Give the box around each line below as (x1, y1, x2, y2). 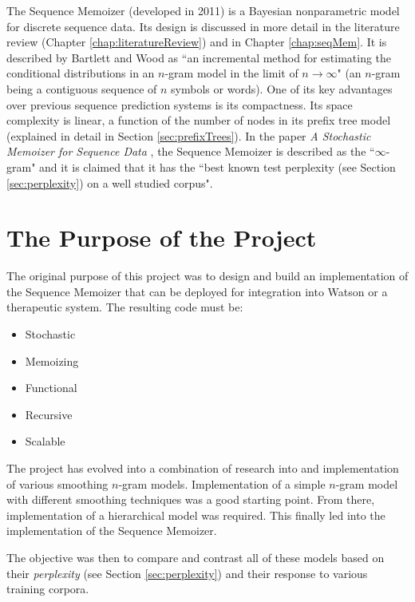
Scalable (25, 433, 65, 450)
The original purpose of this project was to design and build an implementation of (6, 267, 409, 284)
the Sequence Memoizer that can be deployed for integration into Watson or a (6, 283, 388, 299)
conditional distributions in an (6, 65, 155, 81)
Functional (25, 379, 77, 396)
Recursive (25, 406, 73, 422)
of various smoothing (6, 475, 109, 492)
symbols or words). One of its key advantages (171, 80, 393, 97)
